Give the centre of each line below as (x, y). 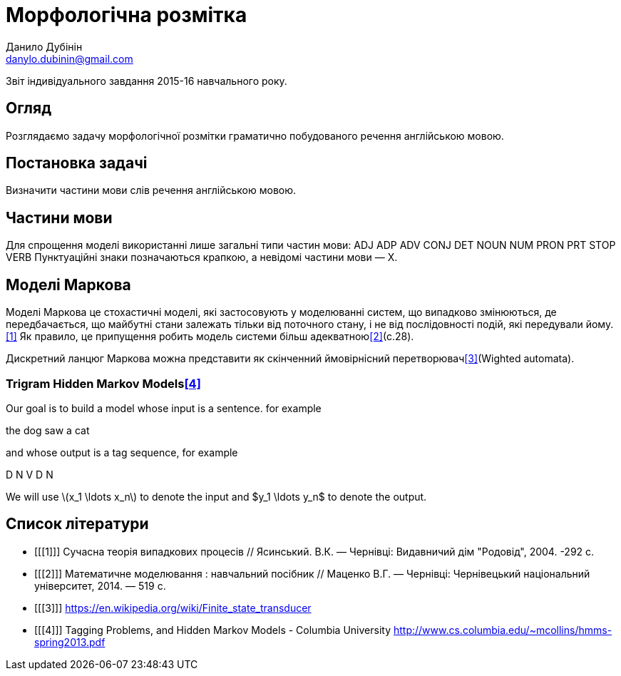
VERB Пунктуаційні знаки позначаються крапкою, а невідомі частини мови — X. (202, 257)
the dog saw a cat (48, 430)
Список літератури (77, 524)
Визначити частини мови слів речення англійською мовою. (151, 190)
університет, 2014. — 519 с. (100, 585)
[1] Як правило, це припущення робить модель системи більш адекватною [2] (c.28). (210, 337)
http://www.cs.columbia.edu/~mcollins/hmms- (503, 630)
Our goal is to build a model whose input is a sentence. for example (164, 408)
